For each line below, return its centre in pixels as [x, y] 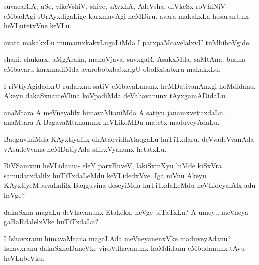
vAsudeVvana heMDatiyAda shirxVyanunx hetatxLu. [85, 149]
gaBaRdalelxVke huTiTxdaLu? [51, 222]
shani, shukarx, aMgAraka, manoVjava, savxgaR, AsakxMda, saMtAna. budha [125, 59]
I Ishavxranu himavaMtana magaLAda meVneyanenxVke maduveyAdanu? [118, 238]
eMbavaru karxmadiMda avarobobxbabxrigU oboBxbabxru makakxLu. [112, 69]
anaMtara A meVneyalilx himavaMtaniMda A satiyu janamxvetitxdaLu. [115, 112]
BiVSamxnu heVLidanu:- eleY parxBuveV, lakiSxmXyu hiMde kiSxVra [113, 166]
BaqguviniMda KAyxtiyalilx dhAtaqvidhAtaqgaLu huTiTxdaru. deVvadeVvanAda [129, 139]
